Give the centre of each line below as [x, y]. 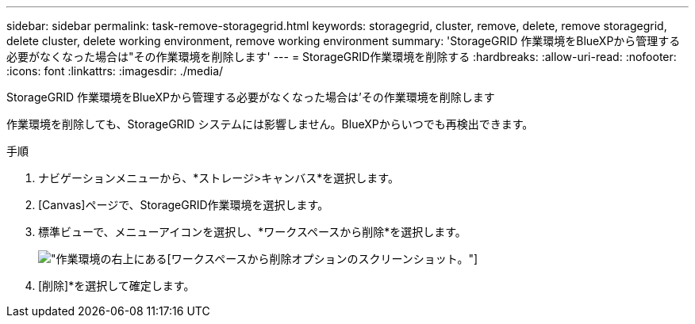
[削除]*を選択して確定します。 [117, 286]
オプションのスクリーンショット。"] [385, 259]
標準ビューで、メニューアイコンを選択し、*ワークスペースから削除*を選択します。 [252, 232]
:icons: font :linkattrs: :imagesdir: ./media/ [115, 71]
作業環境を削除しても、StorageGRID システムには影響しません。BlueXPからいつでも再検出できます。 [270, 124]
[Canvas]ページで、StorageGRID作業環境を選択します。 [184, 205]
